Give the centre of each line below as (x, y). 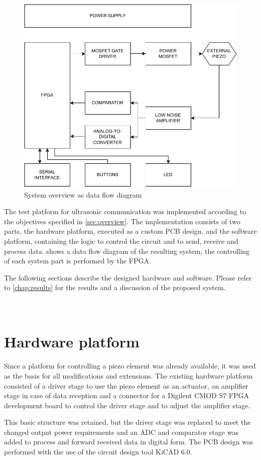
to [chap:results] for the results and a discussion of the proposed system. (115, 287)
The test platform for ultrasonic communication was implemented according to (125, 211)
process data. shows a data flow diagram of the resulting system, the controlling (127, 251)
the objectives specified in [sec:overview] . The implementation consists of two (122, 221)
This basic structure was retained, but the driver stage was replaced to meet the (127, 422)
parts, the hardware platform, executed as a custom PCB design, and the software (130, 231)
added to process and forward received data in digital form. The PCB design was (129, 442)
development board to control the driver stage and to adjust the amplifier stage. (127, 405)
